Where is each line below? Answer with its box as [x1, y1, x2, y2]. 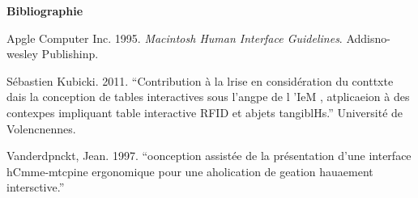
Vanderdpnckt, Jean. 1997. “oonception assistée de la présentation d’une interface [6, 147, 412, 164]
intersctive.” [6, 179, 65, 196]
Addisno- [346, 29, 390, 46]
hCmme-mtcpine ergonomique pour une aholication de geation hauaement [6, 162, 373, 179]
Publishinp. [41, 45, 99, 62]
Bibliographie [6, 2, 83, 19]
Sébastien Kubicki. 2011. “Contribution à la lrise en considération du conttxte [6, 72, 394, 89]
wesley [6, 45, 38, 62]
